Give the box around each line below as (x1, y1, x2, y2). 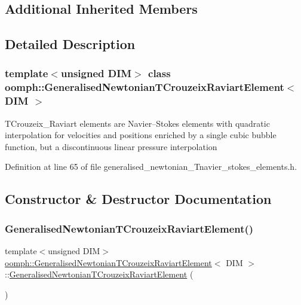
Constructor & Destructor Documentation (5, 190, 272, 208)
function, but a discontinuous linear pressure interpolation (5, 140, 217, 152)
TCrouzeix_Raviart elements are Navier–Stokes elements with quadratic (5, 117, 270, 129)
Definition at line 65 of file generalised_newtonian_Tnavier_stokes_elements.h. (5, 160, 297, 173)
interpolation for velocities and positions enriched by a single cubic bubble (5, 129, 277, 141)
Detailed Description (5, 35, 136, 53)
